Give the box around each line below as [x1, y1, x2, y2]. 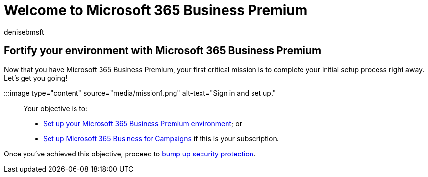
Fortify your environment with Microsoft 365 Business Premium [4, 44, 322, 57]
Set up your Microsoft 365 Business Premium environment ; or [43, 119, 242, 128]
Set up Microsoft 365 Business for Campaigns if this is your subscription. [43, 134, 279, 143]
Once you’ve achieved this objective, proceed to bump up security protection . [4, 149, 256, 158]
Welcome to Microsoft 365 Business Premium [4, 2, 308, 19]
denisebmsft [4, 27, 44, 36]
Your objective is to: [24, 104, 88, 112]
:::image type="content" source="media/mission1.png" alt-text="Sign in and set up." [4, 88, 276, 97]
